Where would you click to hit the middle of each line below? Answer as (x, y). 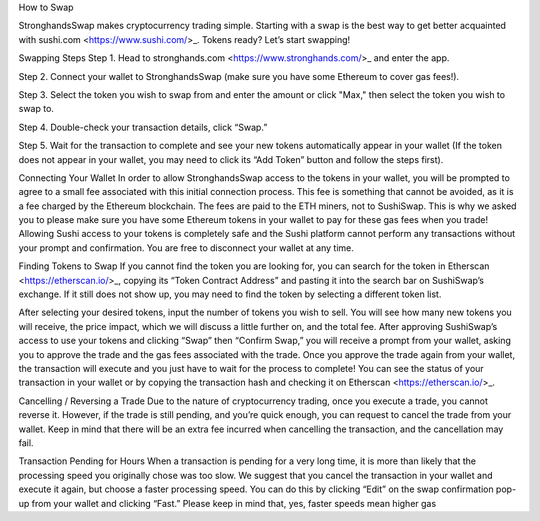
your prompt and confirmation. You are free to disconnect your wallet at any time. (186, 247)
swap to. (36, 109)
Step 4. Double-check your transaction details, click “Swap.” (143, 127)
